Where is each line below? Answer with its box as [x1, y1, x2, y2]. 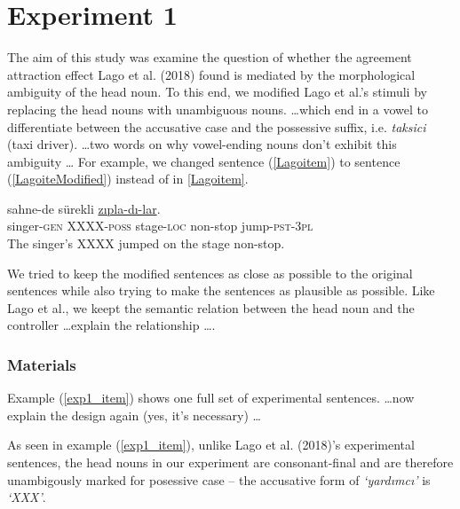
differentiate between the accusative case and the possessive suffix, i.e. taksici [7, 117, 426, 136]
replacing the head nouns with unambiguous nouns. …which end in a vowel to [7, 99, 429, 118]
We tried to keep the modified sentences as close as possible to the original [7, 263, 413, 282]
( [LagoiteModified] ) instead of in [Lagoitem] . [7, 169, 249, 188]
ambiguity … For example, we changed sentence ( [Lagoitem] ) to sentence [7, 152, 401, 170]
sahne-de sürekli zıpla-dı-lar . [7, 199, 161, 217]
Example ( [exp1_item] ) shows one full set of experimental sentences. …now [7, 388, 415, 407]
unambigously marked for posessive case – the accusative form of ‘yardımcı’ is [7, 470, 431, 489]
